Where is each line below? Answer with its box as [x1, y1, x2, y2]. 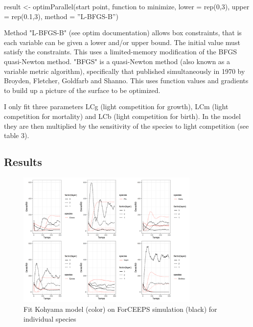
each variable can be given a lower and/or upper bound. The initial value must [4, 37, 240, 47]
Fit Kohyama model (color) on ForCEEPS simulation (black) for [23, 304, 217, 314]
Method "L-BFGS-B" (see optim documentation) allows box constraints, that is [4, 27, 242, 38]
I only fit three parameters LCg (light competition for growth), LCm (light [4, 101, 229, 112]
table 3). [4, 130, 29, 140]
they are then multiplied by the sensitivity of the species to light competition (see [4, 120, 249, 131]
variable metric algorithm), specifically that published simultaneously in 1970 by [4, 66, 245, 76]
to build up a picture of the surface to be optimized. [4, 85, 161, 95]
